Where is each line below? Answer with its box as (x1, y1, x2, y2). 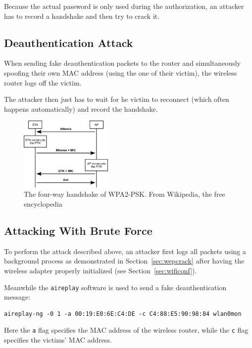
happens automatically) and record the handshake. (4, 103, 158, 114)
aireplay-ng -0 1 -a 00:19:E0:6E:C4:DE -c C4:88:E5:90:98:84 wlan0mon (4, 310, 242, 317)
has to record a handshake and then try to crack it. (4, 10, 160, 21)
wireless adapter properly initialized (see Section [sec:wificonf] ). (4, 265, 197, 275)
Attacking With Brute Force (4, 223, 152, 238)
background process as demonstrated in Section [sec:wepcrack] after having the (4, 256, 245, 266)
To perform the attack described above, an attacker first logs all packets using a (4, 246, 246, 256)
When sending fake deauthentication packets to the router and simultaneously (4, 58, 241, 68)
